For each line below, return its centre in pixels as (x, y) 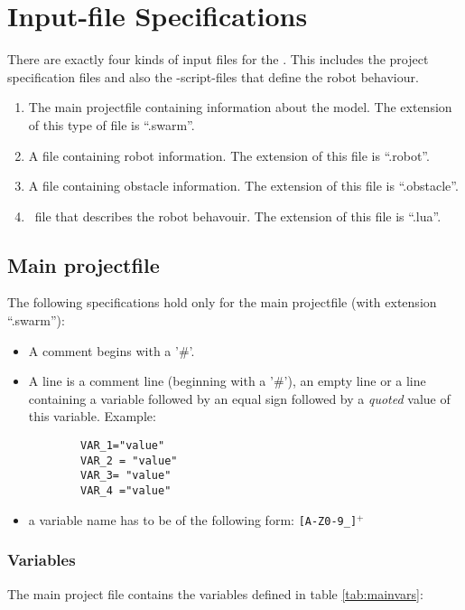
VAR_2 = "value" (129, 460)
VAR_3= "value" (126, 476)
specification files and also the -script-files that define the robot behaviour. (213, 76)
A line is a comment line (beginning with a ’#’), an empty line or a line (227, 381)
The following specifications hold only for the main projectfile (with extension (222, 302)
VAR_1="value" (123, 446)
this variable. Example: (92, 416)
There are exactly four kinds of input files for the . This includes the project (218, 59)
